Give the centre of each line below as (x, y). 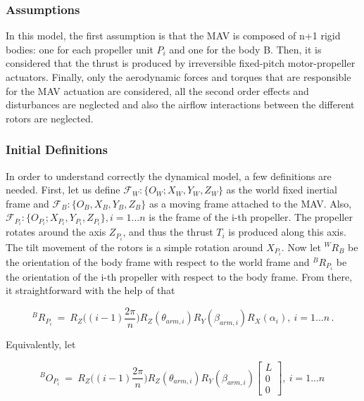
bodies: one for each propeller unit (80, 49)
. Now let (301, 247)
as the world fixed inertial (282, 190)
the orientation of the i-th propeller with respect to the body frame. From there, (179, 276)
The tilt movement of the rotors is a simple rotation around (134, 247)
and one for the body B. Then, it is (245, 49)
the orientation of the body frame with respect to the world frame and (158, 261)
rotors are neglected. (50, 118)
